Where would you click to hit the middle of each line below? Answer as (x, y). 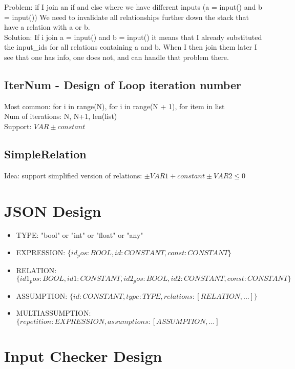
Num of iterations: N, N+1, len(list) (61, 116)
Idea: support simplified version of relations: (73, 175)
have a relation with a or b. (47, 27)
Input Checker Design (83, 355)
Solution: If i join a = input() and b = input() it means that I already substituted (133, 37)
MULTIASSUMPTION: (54, 313)
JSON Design (53, 210)
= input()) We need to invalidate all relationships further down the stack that (127, 17)
